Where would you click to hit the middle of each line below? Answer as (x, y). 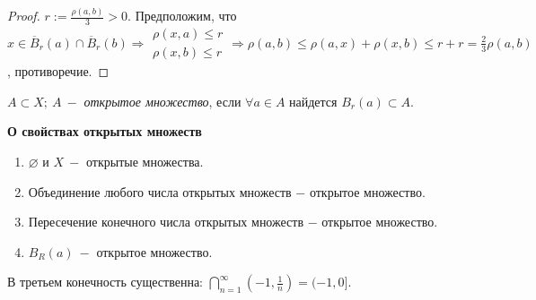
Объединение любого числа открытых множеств (160, 191)
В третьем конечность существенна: (105, 282)
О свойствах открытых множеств (105, 131)
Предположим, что (186, 16)
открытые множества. (145, 161)
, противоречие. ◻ (58, 71)
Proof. (24, 16)
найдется (313, 101)
